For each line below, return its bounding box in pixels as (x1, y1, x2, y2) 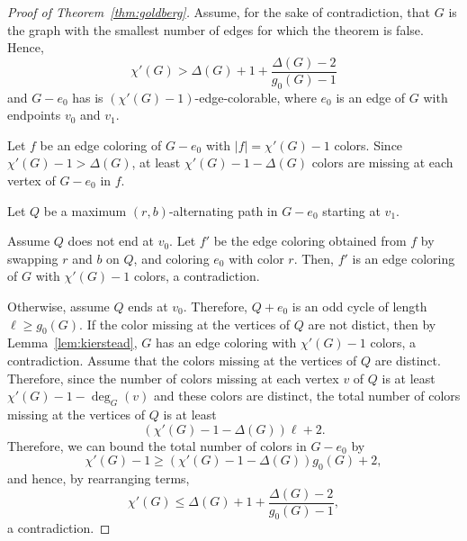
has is (72, 87, 103, 106)
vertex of (7, 171, 56, 190)
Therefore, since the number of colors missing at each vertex (7, 368, 339, 387)
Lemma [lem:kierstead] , (7, 333, 138, 352)
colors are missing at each (311, 153, 454, 172)
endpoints (7, 105, 61, 124)
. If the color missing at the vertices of (79, 314, 291, 333)
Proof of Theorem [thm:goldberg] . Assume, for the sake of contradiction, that (7, 3, 431, 21)
